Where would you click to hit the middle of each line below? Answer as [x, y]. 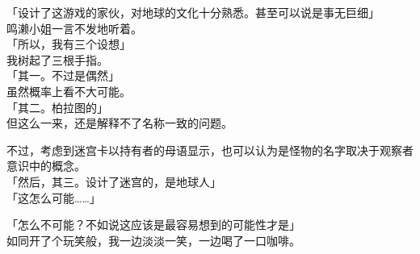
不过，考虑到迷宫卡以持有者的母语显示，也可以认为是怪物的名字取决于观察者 [210, 150]
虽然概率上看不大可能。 [69, 91]
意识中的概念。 [46, 166]
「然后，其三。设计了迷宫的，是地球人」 [114, 181]
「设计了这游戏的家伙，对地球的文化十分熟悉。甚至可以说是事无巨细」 [193, 12]
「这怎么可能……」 [54, 197]
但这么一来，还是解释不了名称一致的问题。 [120, 123]
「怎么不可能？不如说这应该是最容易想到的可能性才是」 [153, 225]
